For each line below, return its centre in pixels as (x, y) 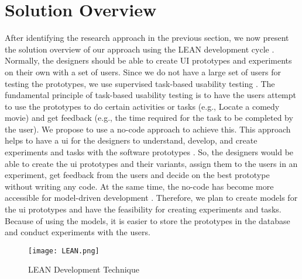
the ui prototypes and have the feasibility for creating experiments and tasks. (143, 209)
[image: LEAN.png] (64, 251)
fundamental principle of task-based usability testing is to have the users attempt (151, 95)
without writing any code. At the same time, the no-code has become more (139, 186)
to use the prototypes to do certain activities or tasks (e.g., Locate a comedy (142, 106)
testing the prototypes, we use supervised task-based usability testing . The (140, 83)
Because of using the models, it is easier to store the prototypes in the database (147, 220)
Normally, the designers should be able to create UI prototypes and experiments (148, 60)
